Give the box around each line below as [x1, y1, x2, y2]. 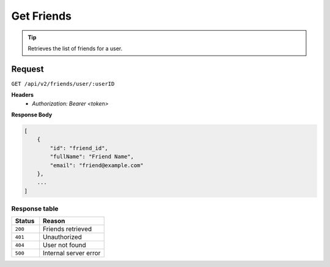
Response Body [11, 111, 53, 119]
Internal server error [43, 249, 101, 257]
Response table [11, 205, 59, 213]
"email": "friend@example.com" [50, 162, 144, 168]
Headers [11, 91, 34, 99]
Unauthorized [43, 233, 82, 241]
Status [15, 217, 35, 225]
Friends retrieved [43, 225, 92, 233]
